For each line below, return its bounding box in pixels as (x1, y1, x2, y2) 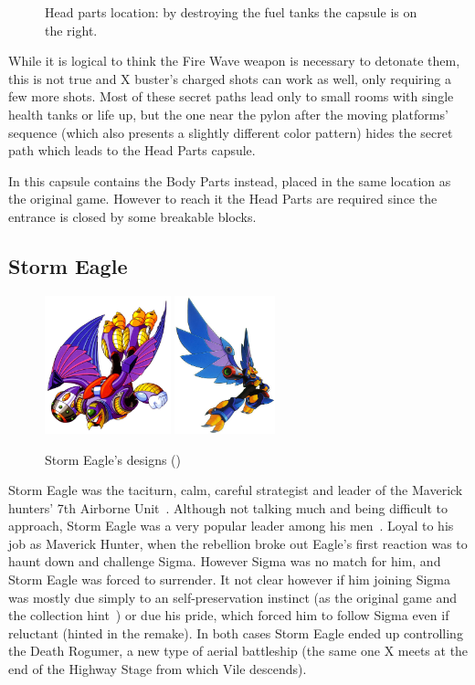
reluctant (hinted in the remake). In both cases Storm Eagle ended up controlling (8, 623, 463, 642)
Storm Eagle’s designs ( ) (45, 449, 182, 469)
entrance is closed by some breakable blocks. (8, 206, 257, 226)
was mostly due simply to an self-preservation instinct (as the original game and (8, 587, 458, 606)
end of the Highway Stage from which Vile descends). (8, 659, 307, 679)
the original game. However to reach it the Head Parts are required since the (8, 189, 438, 208)
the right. (45, 20, 98, 39)
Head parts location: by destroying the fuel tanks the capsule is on (45, 3, 417, 21)
